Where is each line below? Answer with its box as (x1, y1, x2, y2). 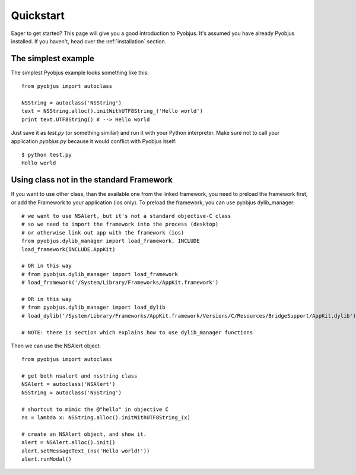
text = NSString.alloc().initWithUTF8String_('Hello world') (21, 107, 203, 115)
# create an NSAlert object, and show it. (21, 430, 147, 438)
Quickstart (11, 9, 65, 22)
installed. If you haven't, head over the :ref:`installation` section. (11, 37, 167, 45)
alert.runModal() (21, 455, 72, 463)
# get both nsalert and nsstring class (21, 373, 138, 379)
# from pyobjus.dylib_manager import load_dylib (21, 304, 166, 311)
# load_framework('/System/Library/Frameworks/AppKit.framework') (21, 279, 219, 286)
